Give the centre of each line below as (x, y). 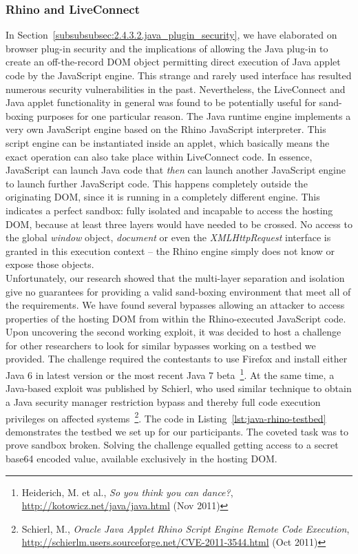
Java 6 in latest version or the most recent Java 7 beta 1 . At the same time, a (170, 374)
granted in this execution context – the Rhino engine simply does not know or (170, 250)
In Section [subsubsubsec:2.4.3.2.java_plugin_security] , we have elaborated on (171, 35)
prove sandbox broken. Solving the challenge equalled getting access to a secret (172, 445)
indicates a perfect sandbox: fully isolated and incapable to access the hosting (169, 210)
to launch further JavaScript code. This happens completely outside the (157, 183)
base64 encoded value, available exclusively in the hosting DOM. (141, 458)
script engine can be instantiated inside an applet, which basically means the (168, 142)
